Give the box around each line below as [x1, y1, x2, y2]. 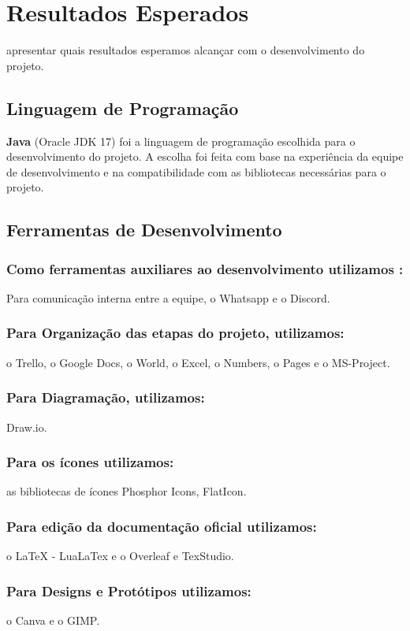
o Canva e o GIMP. [6, 611, 100, 628]
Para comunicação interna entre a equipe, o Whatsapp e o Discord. [6, 289, 330, 306]
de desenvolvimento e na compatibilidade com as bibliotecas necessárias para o [6, 163, 386, 180]
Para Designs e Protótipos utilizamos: [6, 581, 252, 600]
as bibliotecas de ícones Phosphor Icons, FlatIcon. [6, 483, 247, 499]
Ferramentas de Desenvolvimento [6, 217, 282, 242]
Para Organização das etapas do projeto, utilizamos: [6, 323, 345, 343]
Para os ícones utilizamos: [6, 452, 174, 472]
